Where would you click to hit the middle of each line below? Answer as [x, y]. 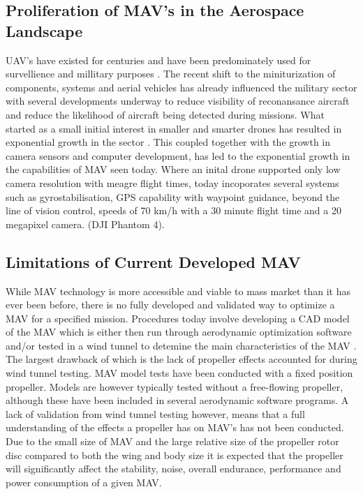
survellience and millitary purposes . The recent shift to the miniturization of [171, 74]
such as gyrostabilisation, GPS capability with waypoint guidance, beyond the [173, 196]
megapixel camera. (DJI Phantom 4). [85, 224]
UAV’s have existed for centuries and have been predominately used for [158, 60]
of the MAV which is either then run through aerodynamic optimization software [179, 332]
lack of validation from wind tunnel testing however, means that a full [155, 413]
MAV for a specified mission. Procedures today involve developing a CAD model [178, 318]
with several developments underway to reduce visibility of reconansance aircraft [178, 101]
